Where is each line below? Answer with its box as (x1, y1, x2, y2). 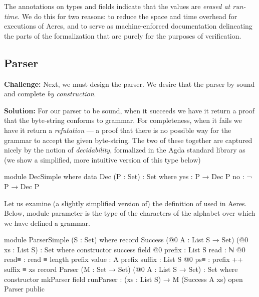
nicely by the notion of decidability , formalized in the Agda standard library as (4, 144, 245, 155)
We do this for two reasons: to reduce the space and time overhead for (22, 11, 237, 21)
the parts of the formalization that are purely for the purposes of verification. (4, 30, 241, 41)
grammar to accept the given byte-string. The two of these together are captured (4, 134, 252, 145)
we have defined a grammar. (4, 217, 90, 228)
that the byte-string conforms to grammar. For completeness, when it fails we (4, 115, 242, 125)
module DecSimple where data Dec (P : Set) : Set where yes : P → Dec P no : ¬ (4, 171, 252, 182)
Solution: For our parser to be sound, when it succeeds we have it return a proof (4, 105, 255, 115)
